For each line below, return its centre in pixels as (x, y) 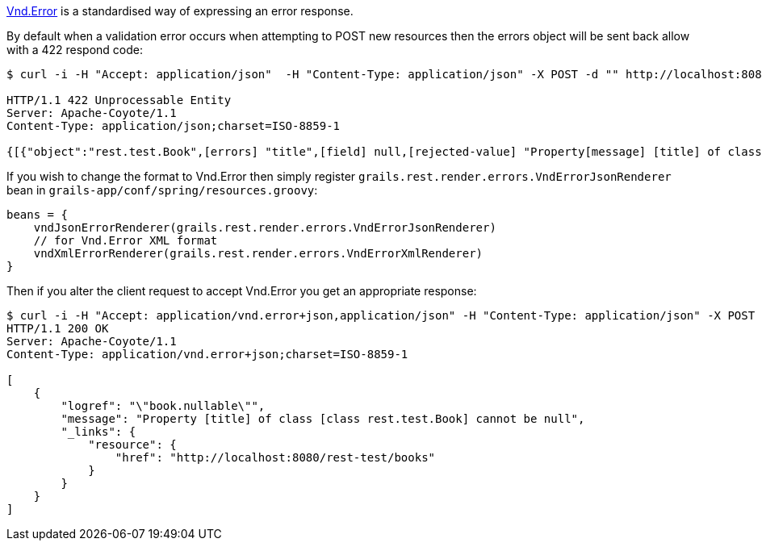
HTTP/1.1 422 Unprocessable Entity (119, 100)
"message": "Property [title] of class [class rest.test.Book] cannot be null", (323, 419)
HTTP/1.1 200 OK (58, 328)
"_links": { (98, 432)
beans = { (37, 215)
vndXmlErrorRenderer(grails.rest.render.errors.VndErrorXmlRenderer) (258, 253)
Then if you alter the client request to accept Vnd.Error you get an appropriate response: (242, 291)
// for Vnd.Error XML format (126, 240)
